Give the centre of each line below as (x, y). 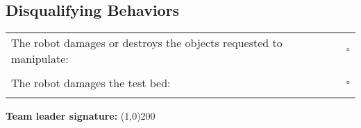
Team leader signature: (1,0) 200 (81, 116)
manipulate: (40, 59)
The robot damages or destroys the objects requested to (147, 43)
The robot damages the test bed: (91, 83)
